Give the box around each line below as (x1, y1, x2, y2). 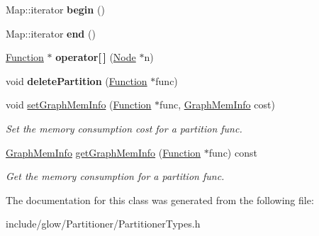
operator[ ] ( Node (55, 50, 136, 64)
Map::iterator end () (6, 26, 96, 40)
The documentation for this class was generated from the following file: (6, 192, 314, 207)
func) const (208, 145, 257, 159)
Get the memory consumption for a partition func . (6, 169, 225, 184)
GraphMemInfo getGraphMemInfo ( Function (6, 145, 201, 159)
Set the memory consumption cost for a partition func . (6, 120, 242, 135)
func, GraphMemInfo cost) (159, 97, 275, 112)
